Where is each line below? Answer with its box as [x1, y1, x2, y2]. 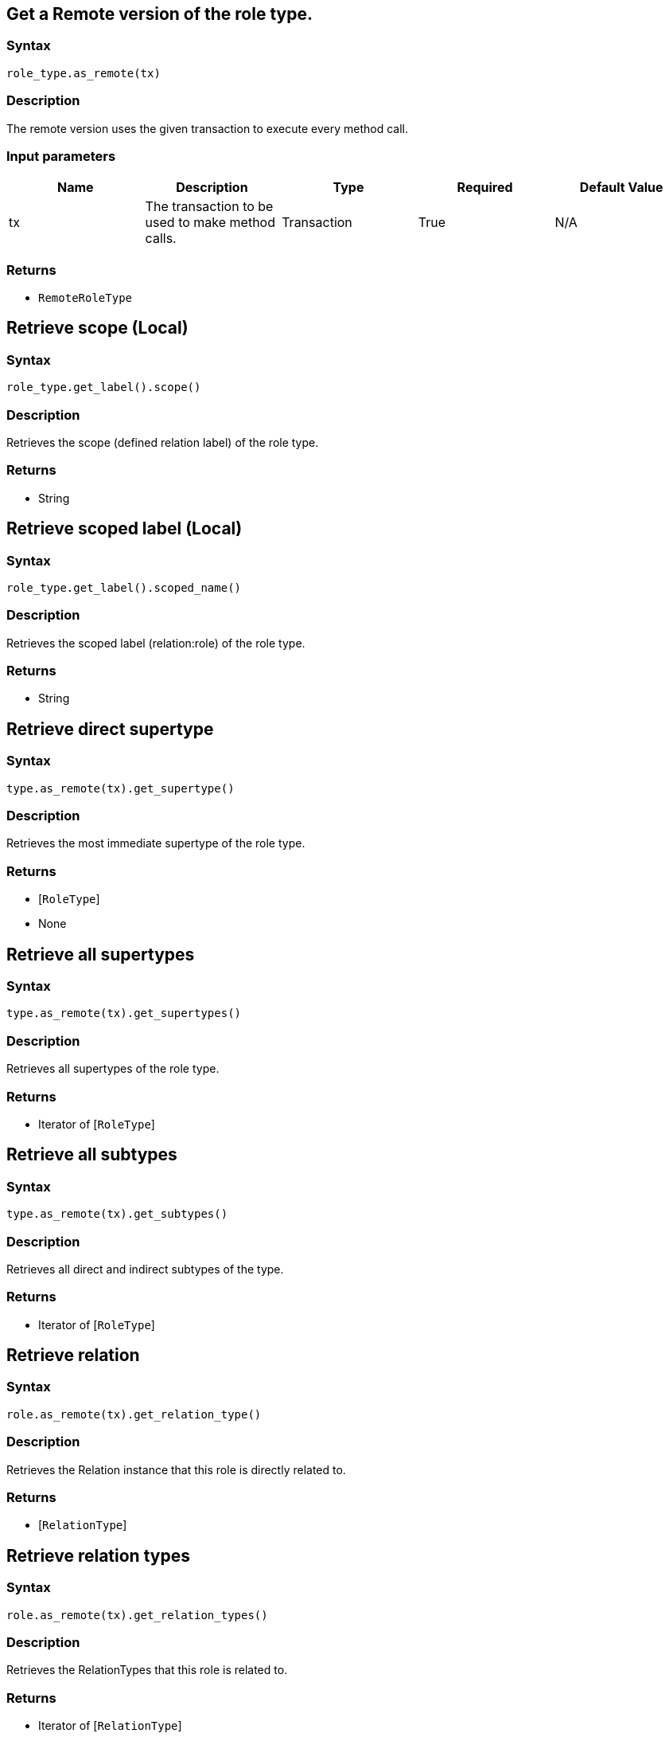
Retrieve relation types [6, 1545, 190, 1566]
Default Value [579, 179, 663, 196]
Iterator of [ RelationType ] [38, 1719, 182, 1733]
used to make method [145, 214, 275, 231]
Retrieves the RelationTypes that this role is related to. [6, 1663, 288, 1677]
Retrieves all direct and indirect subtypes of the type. [6, 1262, 284, 1276]
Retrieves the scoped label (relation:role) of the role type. [6, 636, 305, 650]
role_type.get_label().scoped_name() [6, 581, 242, 594]
